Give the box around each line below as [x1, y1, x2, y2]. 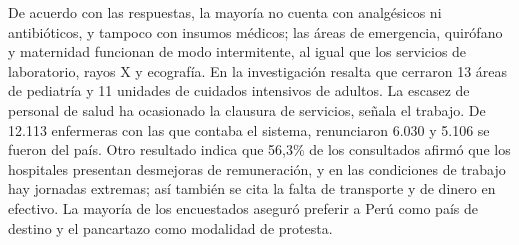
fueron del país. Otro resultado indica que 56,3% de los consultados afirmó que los [8, 139, 511, 160]
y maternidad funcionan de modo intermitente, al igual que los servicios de [8, 41, 467, 62]
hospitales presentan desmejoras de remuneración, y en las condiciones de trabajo [8, 158, 506, 179]
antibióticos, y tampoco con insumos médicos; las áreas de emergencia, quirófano [8, 21, 503, 42]
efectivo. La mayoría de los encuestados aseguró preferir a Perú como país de [8, 197, 478, 218]
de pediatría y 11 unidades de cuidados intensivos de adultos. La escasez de [8, 80, 470, 101]
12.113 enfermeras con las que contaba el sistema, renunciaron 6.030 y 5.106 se [8, 119, 490, 140]
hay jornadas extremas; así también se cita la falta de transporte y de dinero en [8, 178, 496, 199]
